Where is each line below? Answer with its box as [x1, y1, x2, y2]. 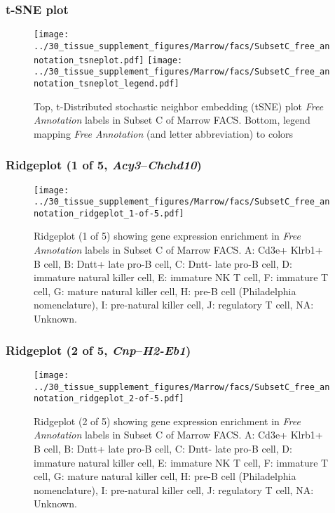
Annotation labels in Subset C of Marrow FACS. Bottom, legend [34, 112, 310, 127]
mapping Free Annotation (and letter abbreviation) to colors [34, 126, 294, 141]
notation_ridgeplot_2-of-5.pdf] [34, 394, 184, 404]
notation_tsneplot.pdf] [34, 55, 144, 65]
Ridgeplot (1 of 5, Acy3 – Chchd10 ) [6, 156, 202, 174]
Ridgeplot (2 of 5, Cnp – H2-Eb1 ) [6, 341, 191, 358]
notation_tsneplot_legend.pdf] [34, 78, 179, 89]
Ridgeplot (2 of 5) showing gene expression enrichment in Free [34, 413, 301, 428]
